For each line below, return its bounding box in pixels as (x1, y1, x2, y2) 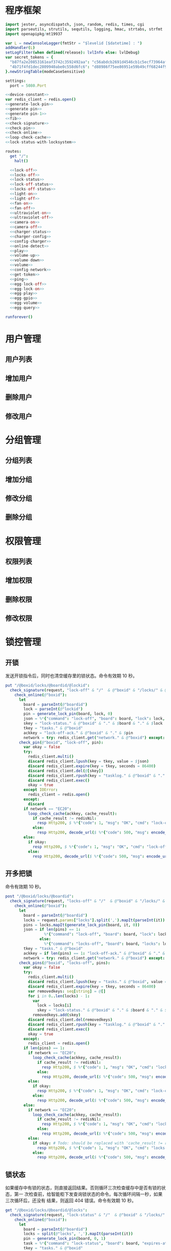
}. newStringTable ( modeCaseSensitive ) (5, 69, 85, 74)
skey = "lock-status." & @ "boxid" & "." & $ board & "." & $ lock (23, 721, 163, 726)
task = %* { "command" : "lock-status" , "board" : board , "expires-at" (23, 1241, 169, 1246)
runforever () (5, 314, 33, 320)
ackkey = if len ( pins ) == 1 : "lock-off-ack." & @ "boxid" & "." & (23, 950, 165, 956)
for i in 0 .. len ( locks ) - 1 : (27, 993, 90, 998)
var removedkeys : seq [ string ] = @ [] (27, 989, 106, 994)
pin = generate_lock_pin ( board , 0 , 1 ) (23, 1236, 106, 1241)
